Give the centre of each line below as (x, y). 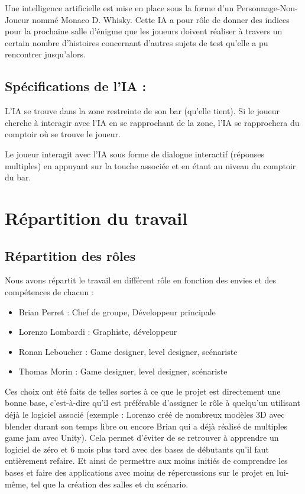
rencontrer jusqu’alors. (45, 54)
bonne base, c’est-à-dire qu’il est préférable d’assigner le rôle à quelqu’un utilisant (153, 403)
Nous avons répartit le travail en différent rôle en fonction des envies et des (141, 280)
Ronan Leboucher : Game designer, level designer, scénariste (128, 351)
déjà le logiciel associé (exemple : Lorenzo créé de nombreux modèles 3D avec (145, 414)
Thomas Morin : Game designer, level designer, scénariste (123, 371)
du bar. (18, 177)
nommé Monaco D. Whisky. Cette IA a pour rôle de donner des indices (161, 19)
